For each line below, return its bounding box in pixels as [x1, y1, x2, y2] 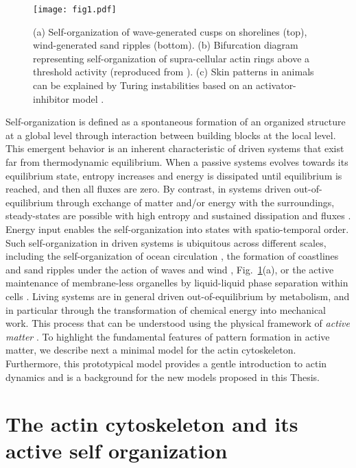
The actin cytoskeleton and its [5, 410, 298, 438]
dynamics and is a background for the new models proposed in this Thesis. [5, 369, 320, 384]
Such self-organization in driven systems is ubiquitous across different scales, [5, 235, 327, 249]
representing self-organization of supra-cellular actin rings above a [33, 51, 310, 65]
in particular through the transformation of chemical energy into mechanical [5, 302, 327, 317]
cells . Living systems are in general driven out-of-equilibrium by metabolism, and [5, 288, 350, 303]
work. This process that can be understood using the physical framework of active [5, 316, 350, 330]
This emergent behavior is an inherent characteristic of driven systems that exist [5, 141, 344, 156]
